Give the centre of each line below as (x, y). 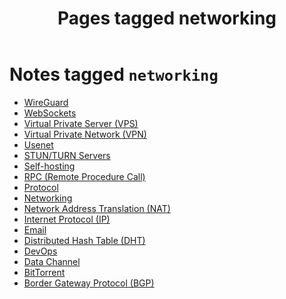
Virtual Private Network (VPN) (85, 134)
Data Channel (52, 261)
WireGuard (46, 102)
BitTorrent (44, 272)
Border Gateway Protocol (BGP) (89, 283)
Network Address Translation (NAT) (97, 208)
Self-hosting (49, 166)
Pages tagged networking (167, 18)
